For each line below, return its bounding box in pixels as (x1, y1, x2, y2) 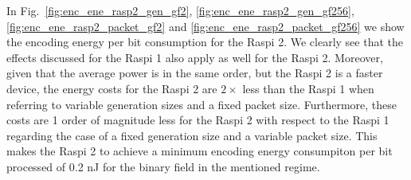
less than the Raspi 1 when (242, 80, 374, 96)
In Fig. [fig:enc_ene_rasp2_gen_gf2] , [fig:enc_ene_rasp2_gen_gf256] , (6, 2, 354, 18)
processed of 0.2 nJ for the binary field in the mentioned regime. (6, 158, 320, 174)
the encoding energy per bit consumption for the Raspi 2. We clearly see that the (6, 33, 403, 50)
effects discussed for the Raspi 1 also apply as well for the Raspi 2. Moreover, (6, 49, 383, 65)
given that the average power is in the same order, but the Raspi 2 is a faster (6, 65, 383, 81)
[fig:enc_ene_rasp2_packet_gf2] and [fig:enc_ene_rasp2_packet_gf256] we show (6, 18, 405, 34)
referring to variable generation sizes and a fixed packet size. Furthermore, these (6, 96, 397, 112)
